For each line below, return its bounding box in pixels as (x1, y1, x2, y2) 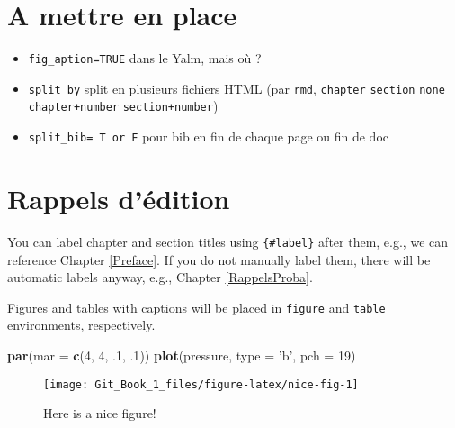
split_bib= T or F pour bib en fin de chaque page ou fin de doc (28, 127, 389, 146)
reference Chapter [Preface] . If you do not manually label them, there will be (7, 250, 431, 269)
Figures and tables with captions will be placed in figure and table (7, 297, 386, 316)
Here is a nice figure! (43, 404, 156, 423)
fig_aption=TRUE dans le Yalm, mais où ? (28, 49, 262, 68)
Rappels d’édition (7, 179, 230, 216)
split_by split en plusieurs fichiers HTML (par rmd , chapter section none (28, 78, 445, 97)
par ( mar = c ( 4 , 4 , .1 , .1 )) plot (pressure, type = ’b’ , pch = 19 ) (7, 345, 356, 364)
